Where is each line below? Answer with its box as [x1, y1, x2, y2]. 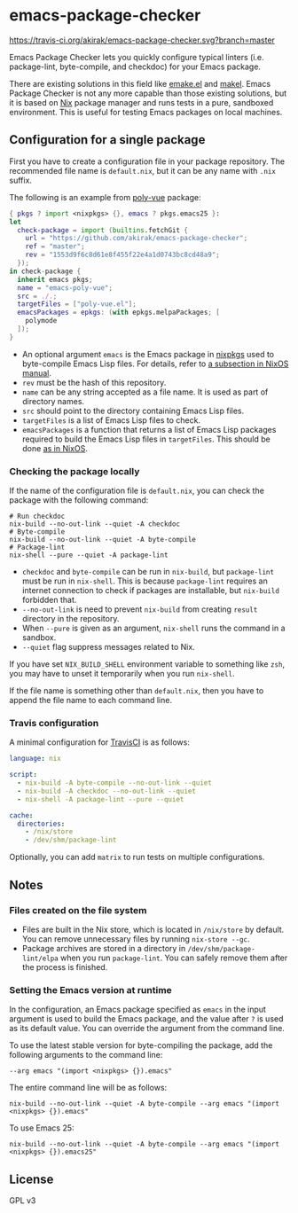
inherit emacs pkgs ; [17, 275, 93, 284]
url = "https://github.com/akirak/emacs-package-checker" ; [25, 234, 248, 243]
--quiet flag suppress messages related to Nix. [21, 642, 195, 653]
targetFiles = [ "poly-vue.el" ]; [17, 300, 137, 309]
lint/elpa [21, 954, 59, 963]
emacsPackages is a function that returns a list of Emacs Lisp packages [21, 424, 277, 434]
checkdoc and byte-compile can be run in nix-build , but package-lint [21, 567, 275, 577]
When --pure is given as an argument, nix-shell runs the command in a [21, 622, 286, 634]
